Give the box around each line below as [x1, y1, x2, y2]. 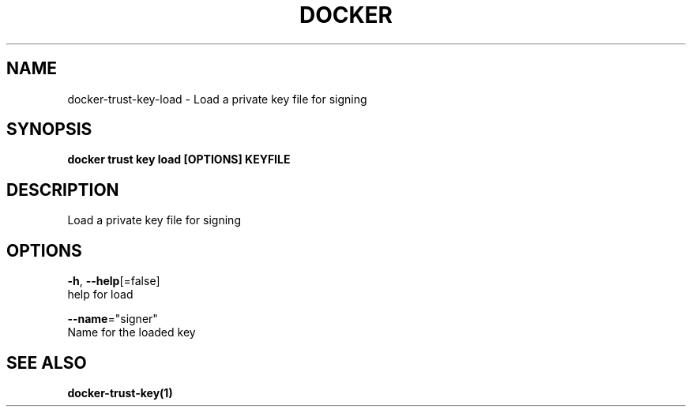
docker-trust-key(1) [67, 385, 173, 400]
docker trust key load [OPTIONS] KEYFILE [67, 152, 291, 167]
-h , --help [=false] [67, 274, 160, 288]
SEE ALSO [6, 352, 87, 373]
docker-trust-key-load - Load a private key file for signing [67, 92, 367, 106]
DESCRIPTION [6, 179, 119, 200]
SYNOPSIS [6, 119, 92, 140]
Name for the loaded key [67, 325, 196, 340]
